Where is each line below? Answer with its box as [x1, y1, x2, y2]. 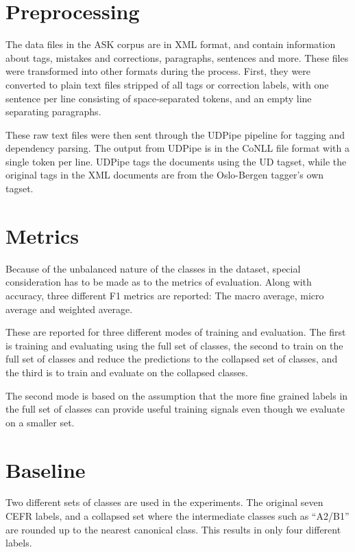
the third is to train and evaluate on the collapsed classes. [5, 365, 248, 379]
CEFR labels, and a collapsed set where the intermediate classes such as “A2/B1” [5, 509, 350, 523]
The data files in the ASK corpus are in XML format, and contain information [5, 37, 336, 51]
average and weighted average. [5, 301, 133, 316]
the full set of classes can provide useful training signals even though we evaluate [5, 402, 345, 416]
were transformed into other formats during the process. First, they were [5, 64, 311, 78]
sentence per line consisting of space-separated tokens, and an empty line [5, 91, 312, 105]
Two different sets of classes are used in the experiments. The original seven [5, 495, 323, 509]
